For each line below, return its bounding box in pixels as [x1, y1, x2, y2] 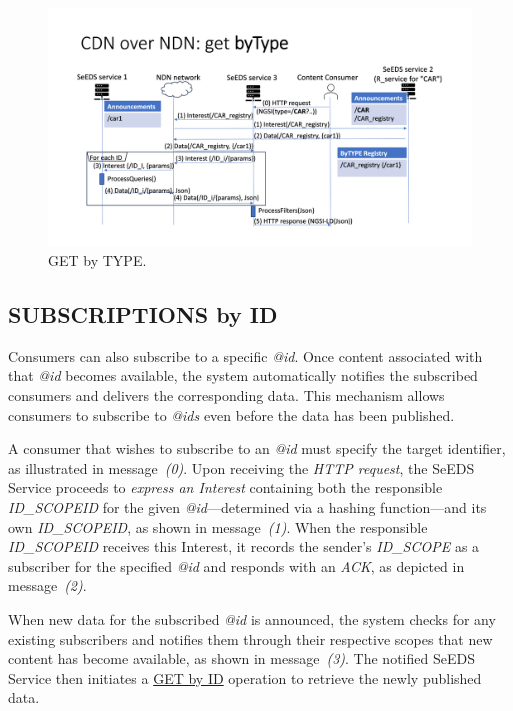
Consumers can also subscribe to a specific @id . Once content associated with [8, 345, 483, 366]
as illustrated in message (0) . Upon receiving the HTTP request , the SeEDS [8, 457, 475, 478]
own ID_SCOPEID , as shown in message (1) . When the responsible [8, 516, 428, 537]
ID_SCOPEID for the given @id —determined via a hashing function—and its [8, 497, 487, 518]
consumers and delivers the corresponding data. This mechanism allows [8, 385, 445, 406]
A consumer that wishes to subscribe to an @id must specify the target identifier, [8, 438, 506, 459]
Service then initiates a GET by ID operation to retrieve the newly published [8, 667, 482, 688]
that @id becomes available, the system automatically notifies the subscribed [8, 365, 478, 386]
